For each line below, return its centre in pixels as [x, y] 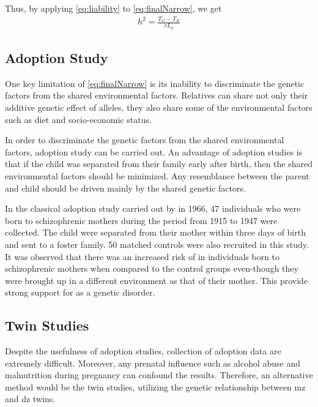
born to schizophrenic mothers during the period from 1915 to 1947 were [141, 220]
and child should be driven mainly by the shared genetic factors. [125, 188]
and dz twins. [30, 399]
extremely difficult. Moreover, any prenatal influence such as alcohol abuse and [153, 363]
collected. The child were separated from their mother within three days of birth [155, 232]
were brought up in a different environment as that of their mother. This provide [157, 280]
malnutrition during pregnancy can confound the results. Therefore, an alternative [159, 375]
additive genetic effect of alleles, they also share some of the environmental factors [159, 107]
